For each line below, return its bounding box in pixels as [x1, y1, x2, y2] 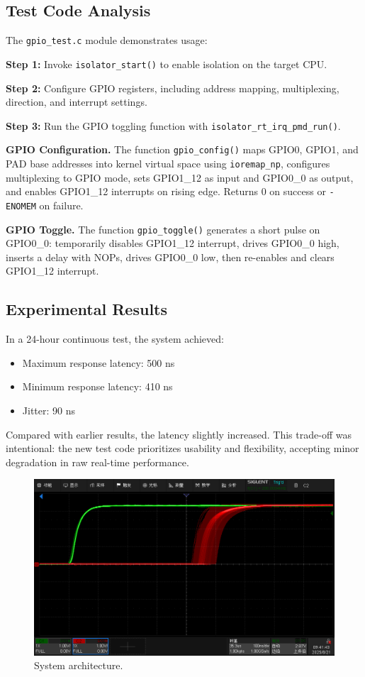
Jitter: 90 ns [22, 403, 75, 417]
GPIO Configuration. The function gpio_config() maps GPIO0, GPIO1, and [6, 142, 359, 157]
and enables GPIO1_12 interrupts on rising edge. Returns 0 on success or [6, 184, 326, 199]
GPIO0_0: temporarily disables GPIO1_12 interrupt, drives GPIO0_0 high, [6, 236, 339, 251]
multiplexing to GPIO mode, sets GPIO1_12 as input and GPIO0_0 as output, [6, 170, 354, 185]
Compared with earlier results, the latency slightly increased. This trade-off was [6, 426, 352, 441]
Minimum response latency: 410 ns [22, 379, 173, 394]
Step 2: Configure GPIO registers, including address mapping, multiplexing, [6, 80, 339, 95]
